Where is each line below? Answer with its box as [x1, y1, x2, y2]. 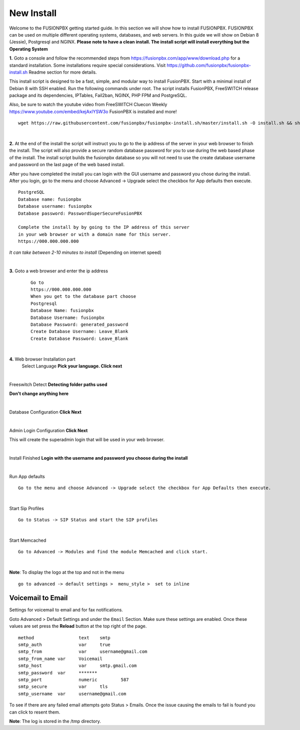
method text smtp [18, 635, 111, 640]
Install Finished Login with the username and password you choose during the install [9, 455, 188, 461]
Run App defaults [9, 473, 45, 479]
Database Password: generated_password [30, 322, 128, 327]
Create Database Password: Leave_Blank [30, 335, 128, 341]
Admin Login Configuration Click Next [9, 427, 88, 433]
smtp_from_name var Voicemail [18, 656, 102, 661]
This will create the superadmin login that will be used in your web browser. [9, 437, 165, 443]
